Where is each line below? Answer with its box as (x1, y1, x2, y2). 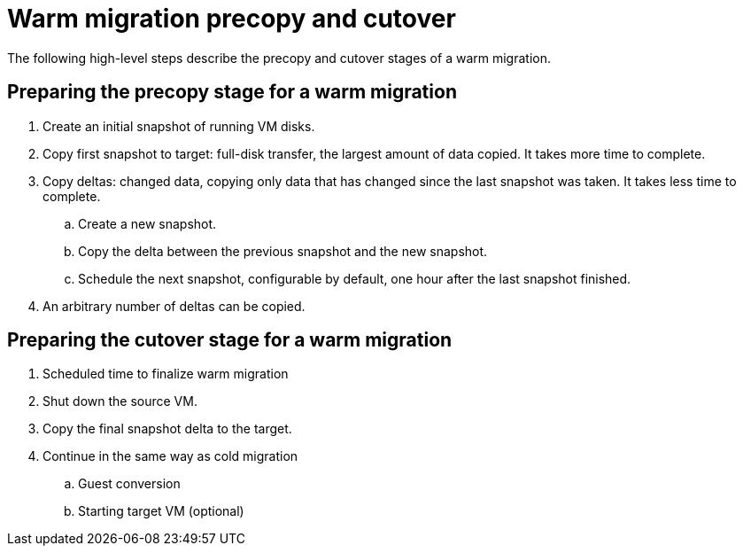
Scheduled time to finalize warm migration (43, 366, 289, 382)
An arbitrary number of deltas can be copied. (43, 298, 306, 314)
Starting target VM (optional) (78, 503, 244, 519)
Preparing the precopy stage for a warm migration (7, 81, 457, 104)
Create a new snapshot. (78, 215, 217, 231)
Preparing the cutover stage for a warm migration (7, 329, 453, 352)
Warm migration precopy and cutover (7, 4, 456, 34)
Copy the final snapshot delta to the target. (43, 421, 292, 437)
